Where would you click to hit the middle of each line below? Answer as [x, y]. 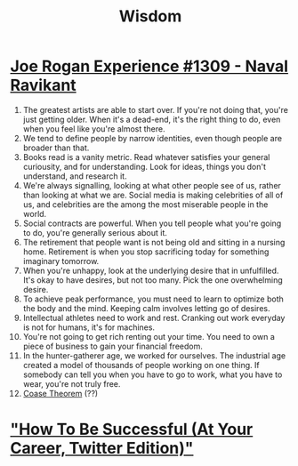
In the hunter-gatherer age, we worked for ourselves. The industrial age [154, 355]
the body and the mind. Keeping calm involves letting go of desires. [146, 308]
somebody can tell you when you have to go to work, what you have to [153, 374]
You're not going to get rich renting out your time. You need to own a [149, 336]
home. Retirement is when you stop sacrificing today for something [146, 252]
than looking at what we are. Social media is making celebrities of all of [153, 195]
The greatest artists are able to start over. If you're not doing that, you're [155, 109]
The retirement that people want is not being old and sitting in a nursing [154, 242]
